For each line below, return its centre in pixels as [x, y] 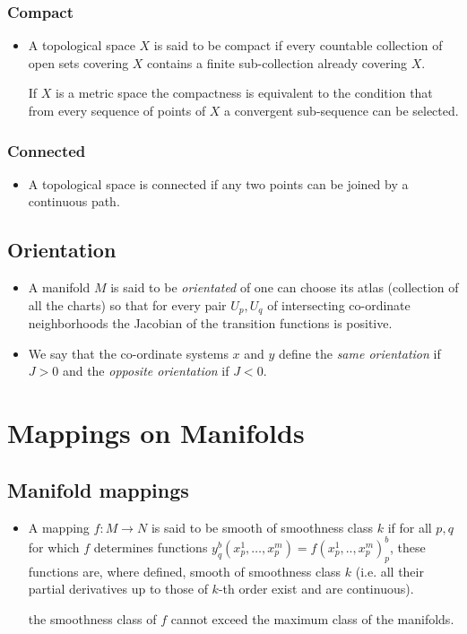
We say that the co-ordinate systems [128, 353]
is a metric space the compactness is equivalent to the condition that [244, 93]
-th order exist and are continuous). [316, 589]
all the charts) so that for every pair [127, 304]
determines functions [151, 547]
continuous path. [74, 201]
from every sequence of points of [117, 110]
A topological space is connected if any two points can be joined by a [218, 183]
